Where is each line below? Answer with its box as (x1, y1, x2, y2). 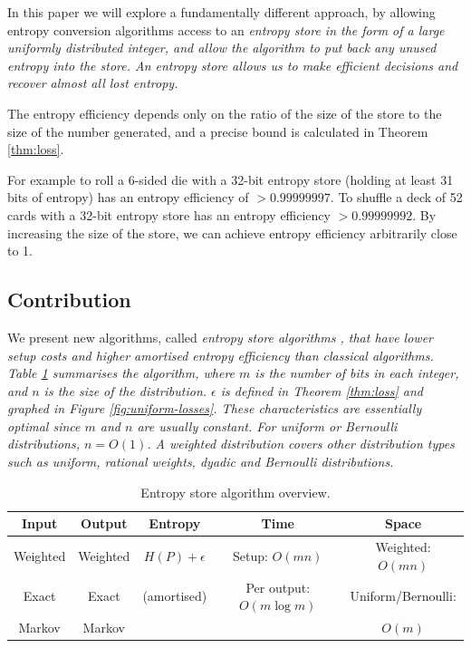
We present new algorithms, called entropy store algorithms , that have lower (7, 327, 433, 346)
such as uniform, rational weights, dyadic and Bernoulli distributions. (7, 452, 394, 471)
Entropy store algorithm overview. (140, 482, 331, 501)
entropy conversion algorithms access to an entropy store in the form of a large (7, 20, 445, 39)
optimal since (7, 416, 81, 435)
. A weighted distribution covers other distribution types (147, 434, 455, 453)
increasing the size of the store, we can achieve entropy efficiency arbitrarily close (7, 223, 457, 242)
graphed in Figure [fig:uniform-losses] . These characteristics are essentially (7, 399, 422, 418)
